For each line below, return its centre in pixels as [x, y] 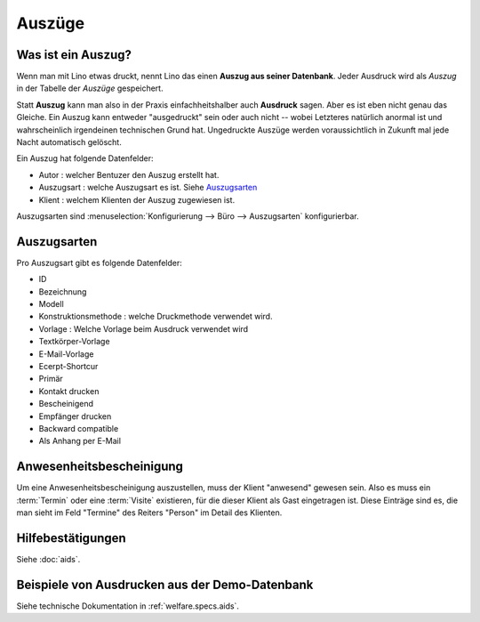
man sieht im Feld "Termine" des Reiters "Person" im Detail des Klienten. [149, 513]
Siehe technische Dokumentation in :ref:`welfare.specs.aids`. [128, 606]
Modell [51, 304]
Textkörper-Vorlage [74, 342]
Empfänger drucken [75, 416]
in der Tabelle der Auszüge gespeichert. [90, 88]
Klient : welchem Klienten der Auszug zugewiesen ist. [137, 199]
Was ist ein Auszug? [74, 55]
